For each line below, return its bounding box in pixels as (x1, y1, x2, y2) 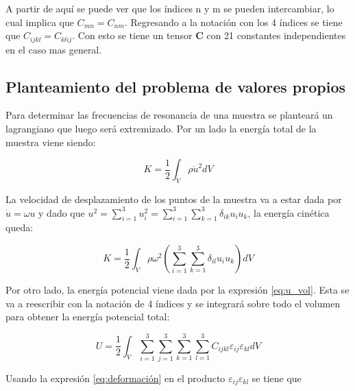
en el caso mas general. (5, 42, 102, 56)
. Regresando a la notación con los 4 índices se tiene (124, 14, 343, 29)
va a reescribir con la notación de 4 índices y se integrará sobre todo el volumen (5, 296, 341, 310)
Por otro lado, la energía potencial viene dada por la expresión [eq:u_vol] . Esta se (5, 283, 350, 296)
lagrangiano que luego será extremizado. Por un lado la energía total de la (5, 121, 317, 136)
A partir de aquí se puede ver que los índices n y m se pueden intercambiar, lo (5, 1, 334, 15)
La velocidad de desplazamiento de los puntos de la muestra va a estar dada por (5, 192, 342, 206)
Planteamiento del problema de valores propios (5, 75, 345, 97)
